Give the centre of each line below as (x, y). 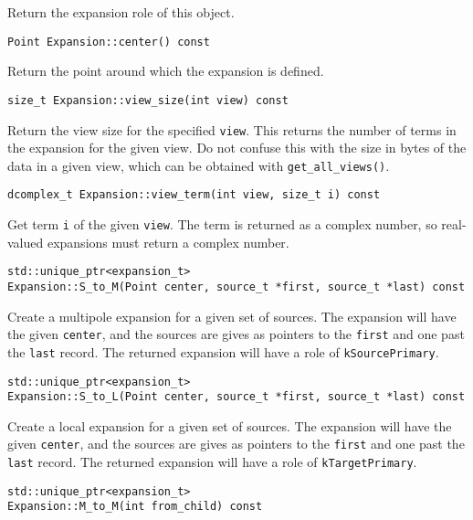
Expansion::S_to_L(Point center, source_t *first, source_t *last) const (236, 397)
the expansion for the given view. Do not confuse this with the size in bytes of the (237, 148)
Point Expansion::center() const (109, 42)
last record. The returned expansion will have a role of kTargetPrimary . (212, 462)
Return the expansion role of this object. (121, 12)
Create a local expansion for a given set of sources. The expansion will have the (230, 425)
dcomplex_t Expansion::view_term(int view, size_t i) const (194, 195)
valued (26, 242)
